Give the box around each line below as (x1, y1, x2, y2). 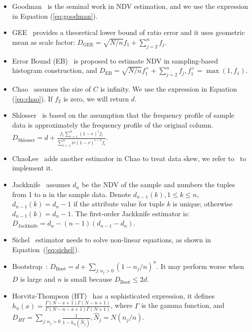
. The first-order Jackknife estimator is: (71, 208, 190, 218)
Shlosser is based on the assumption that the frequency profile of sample (12, 110, 235, 120)
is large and (20, 274, 55, 284)
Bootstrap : (12, 261, 48, 271)
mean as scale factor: (12, 36, 75, 47)
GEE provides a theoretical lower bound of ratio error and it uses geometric (12, 27, 245, 37)
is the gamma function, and (141, 300, 225, 310)
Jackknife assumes (12, 179, 71, 190)
